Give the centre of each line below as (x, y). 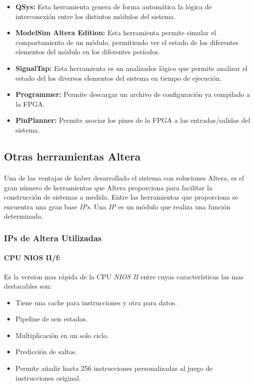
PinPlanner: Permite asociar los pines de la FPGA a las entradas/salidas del (133, 120)
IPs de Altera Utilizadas (53, 238)
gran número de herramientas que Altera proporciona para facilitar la (108, 187)
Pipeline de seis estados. (51, 319)
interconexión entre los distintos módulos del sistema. (95, 16)
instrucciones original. (48, 377)
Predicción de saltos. (46, 352)
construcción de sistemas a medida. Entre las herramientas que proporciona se (121, 197)
